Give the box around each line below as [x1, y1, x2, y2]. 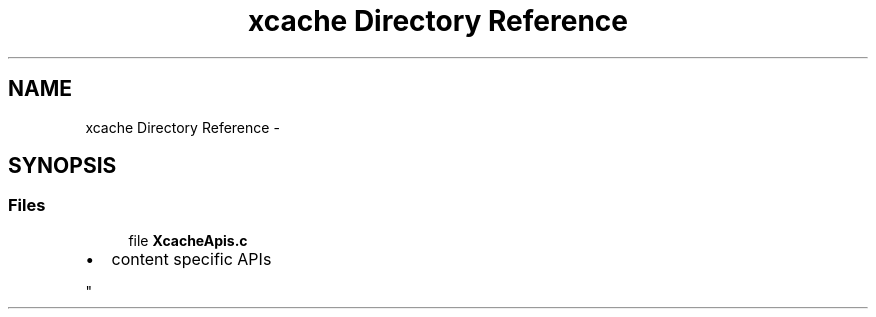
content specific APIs [111, 248, 272, 269]
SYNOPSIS [8, 153, 117, 179]
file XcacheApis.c [128, 231, 248, 249]
